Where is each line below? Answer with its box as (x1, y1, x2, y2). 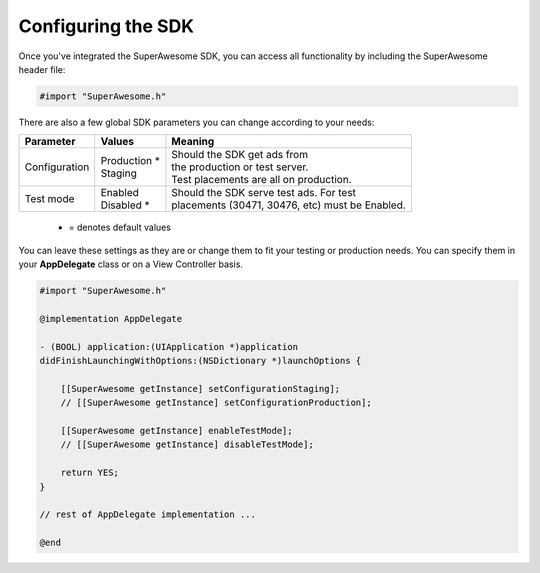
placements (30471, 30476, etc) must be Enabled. (171, 198, 407, 212)
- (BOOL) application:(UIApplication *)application (39, 341, 299, 352)
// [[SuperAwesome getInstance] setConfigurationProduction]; (60, 397, 372, 409)
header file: (18, 63, 66, 75)
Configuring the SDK (18, 15, 195, 37)
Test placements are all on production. (171, 173, 352, 187)
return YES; (60, 467, 120, 479)
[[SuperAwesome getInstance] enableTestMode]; (60, 425, 294, 436)
